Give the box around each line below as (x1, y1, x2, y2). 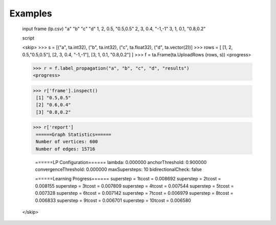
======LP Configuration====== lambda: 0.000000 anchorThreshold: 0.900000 (35, 159, 207, 165)
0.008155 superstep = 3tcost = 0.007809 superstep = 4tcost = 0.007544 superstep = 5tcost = (35, 182, 234, 189)
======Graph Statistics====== (36, 131, 112, 137)
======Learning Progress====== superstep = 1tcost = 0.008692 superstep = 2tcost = (35, 176, 221, 182)
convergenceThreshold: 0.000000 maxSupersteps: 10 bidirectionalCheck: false (35, 166, 202, 172)
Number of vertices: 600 (36, 139, 98, 145)
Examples (9, 8, 52, 19)
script (22, 35, 35, 41)
